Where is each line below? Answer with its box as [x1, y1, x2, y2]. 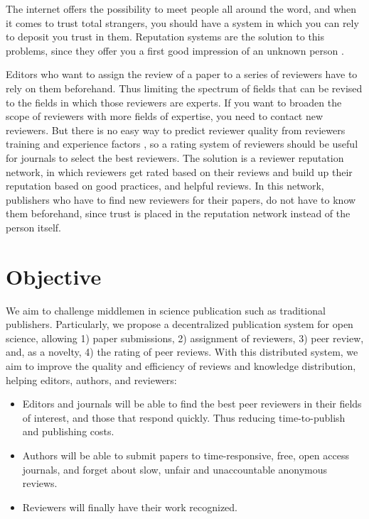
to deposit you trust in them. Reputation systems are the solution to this [6, 29, 325, 44]
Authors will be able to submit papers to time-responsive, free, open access [22, 447, 349, 462]
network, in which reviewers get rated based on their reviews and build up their [6, 164, 353, 179]
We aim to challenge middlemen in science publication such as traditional [6, 302, 326, 317]
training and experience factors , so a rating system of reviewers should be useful [6, 136, 358, 151]
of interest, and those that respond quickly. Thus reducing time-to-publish [22, 410, 346, 425]
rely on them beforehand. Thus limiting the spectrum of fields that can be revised [6, 80, 363, 95]
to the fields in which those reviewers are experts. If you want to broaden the [6, 94, 342, 109]
